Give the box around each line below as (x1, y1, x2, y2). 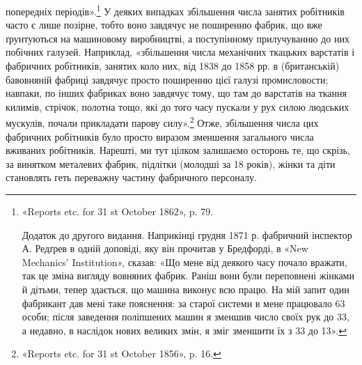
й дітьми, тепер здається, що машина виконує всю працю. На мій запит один (22, 282, 349, 296)
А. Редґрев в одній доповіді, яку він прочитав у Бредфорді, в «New (22, 241, 308, 256)
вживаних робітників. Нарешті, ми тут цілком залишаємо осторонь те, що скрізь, (6, 143, 350, 157)
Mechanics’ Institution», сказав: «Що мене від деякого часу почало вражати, (22, 254, 347, 269)
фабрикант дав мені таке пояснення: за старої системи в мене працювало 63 (22, 295, 345, 310)
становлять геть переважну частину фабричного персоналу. (6, 170, 257, 185)
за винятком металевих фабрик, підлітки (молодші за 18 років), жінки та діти (6, 156, 336, 171)
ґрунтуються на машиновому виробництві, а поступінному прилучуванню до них (6, 31, 350, 45)
